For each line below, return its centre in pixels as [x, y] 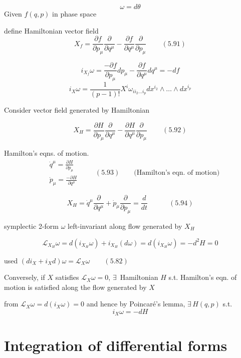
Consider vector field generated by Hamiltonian [77, 109]
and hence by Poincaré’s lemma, [136, 304]
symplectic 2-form [31, 226]
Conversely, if [25, 277]
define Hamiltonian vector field [51, 30]
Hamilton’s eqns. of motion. [47, 153]
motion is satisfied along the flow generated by [75, 287]
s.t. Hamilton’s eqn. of [203, 277]
